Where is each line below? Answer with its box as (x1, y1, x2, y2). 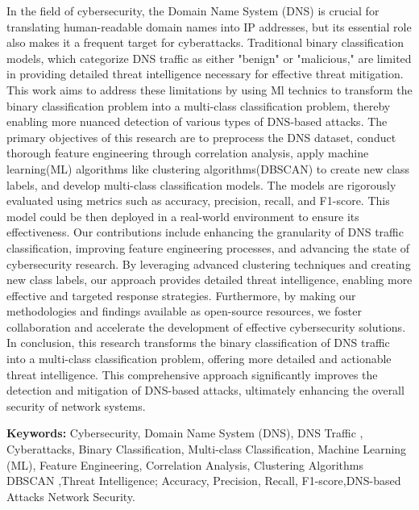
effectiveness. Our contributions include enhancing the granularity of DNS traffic (6, 224, 404, 240)
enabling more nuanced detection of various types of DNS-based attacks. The (6, 113, 388, 130)
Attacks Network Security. (6, 487, 135, 504)
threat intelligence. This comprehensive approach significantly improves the (6, 366, 378, 382)
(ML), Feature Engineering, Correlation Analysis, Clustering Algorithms (6, 456, 363, 473)
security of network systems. (6, 397, 146, 414)
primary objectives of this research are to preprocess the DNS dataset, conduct (6, 128, 396, 145)
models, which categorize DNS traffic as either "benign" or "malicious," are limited (6, 49, 412, 66)
